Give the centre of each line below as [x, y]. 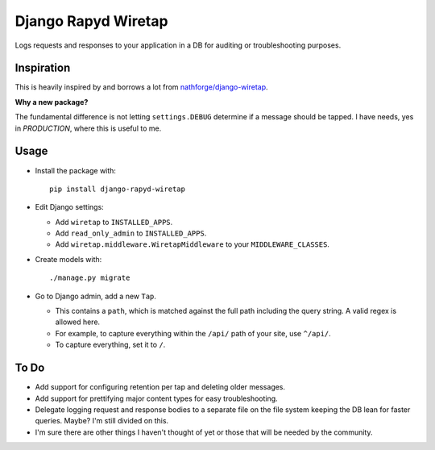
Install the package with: [76, 170]
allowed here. [78, 322]
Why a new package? [52, 102]
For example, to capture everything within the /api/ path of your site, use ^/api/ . [193, 333]
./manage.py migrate [90, 278]
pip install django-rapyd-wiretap [117, 189]
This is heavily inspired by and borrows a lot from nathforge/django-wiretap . [142, 87]
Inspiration [43, 68]
